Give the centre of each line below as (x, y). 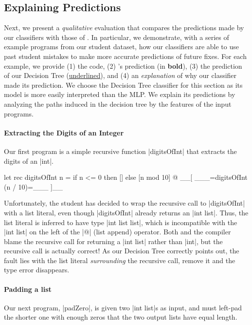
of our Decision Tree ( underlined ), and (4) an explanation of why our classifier (120, 75)
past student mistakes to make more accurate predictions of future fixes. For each (125, 56)
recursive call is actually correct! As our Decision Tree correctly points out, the (122, 251)
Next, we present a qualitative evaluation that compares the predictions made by (124, 28)
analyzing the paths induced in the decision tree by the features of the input (118, 104)
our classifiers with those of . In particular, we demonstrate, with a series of (117, 37)
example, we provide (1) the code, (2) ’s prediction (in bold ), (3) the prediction (123, 66)
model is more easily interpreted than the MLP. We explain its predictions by (120, 94)
